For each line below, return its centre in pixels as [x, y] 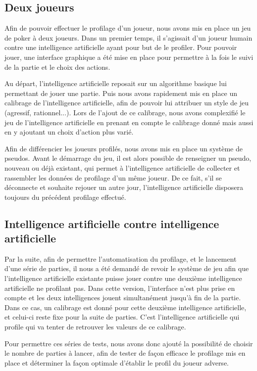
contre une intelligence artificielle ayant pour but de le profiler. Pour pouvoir [121, 47]
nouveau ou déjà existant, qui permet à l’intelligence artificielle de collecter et [122, 167]
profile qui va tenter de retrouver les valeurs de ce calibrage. [95, 327]
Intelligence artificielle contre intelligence [112, 223]
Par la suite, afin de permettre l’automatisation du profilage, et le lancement [121, 258]
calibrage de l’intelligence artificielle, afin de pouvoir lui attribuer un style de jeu [127, 103]
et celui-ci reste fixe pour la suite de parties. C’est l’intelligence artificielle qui [122, 317]
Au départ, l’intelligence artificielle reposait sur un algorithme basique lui [116, 83]
